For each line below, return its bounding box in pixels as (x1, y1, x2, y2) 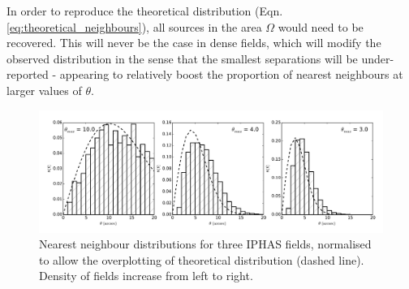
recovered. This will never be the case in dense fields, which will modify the (6, 34, 381, 51)
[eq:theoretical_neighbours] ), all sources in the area (6, 18, 262, 35)
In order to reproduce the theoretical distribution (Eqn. (6, 2, 283, 19)
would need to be (278, 18, 364, 35)
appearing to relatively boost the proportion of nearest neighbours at (59, 66, 403, 83)
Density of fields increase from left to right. (39, 267, 253, 284)
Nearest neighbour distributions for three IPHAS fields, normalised (39, 235, 372, 252)
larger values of (6, 81, 82, 98)
